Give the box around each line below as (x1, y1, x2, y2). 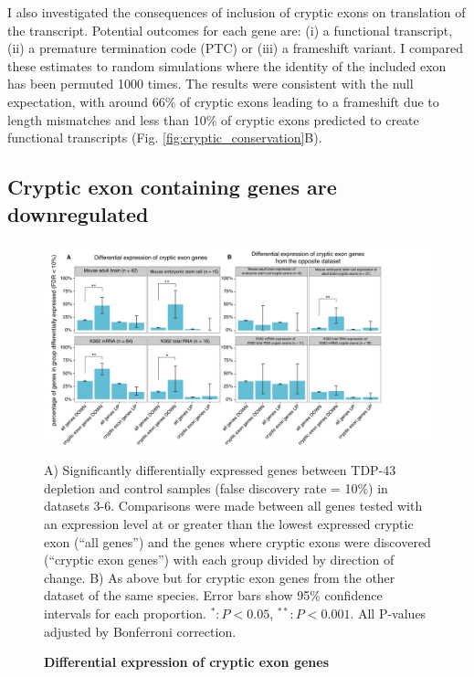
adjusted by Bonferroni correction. (44, 621, 237, 640)
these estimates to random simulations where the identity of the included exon (7, 56, 447, 75)
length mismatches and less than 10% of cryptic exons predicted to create (7, 110, 419, 129)
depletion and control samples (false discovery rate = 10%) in (44, 478, 388, 497)
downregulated (7, 199, 149, 227)
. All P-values (350, 603, 427, 622)
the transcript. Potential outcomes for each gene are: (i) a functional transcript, (7, 20, 453, 39)
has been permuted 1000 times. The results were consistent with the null (7, 74, 414, 93)
